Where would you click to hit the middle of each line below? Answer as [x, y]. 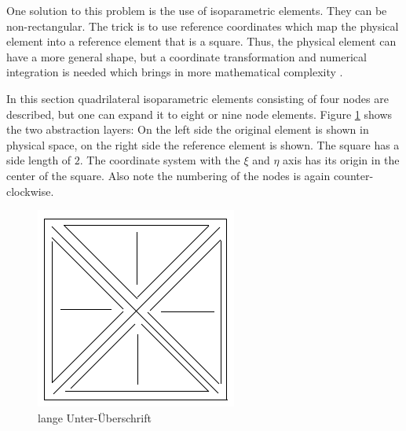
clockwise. [30, 191]
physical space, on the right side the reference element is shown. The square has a [203, 144]
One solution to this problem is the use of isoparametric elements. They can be [197, 10]
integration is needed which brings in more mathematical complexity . [175, 72]
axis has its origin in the [341, 160]
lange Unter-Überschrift [95, 417]
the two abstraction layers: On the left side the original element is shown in [188, 129]
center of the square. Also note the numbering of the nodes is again [168, 175]
